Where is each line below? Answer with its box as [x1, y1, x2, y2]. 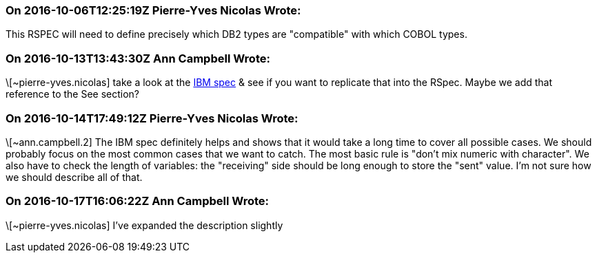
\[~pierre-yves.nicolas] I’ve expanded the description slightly [6, 219, 283, 231]
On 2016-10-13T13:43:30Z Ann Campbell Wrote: [6, 51, 270, 65]
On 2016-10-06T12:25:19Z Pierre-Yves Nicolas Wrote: [6, 3, 301, 17]
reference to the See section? [6, 88, 140, 100]
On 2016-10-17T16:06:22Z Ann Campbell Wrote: [6, 194, 270, 208]
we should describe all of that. [6, 171, 143, 183]
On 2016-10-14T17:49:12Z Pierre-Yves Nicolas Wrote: [6, 111, 298, 125]
